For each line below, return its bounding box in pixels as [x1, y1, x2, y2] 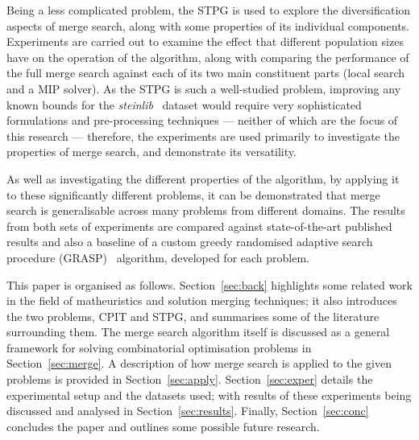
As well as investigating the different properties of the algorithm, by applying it [6, 170, 400, 187]
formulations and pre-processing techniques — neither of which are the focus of [6, 112, 398, 129]
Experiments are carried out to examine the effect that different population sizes [6, 33, 404, 50]
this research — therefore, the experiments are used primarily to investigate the [6, 127, 400, 144]
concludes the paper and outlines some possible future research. [6, 417, 320, 434]
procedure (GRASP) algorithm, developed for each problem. [6, 249, 310, 265]
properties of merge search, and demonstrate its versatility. [6, 143, 297, 160]
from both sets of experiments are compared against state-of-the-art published [6, 217, 392, 234]
